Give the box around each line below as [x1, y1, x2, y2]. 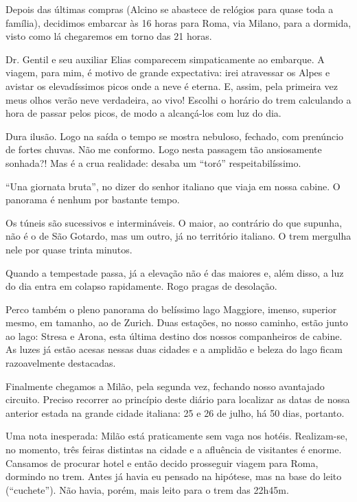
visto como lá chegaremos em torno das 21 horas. [5, 29, 212, 43]
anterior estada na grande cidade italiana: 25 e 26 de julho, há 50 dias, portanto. [5, 405, 345, 420]
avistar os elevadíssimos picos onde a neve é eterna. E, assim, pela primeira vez [5, 78, 338, 93]
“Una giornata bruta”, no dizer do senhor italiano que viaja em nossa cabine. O [5, 179, 341, 193]
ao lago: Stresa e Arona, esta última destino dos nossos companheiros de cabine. [5, 328, 343, 343]
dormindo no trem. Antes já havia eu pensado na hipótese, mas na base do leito [5, 469, 342, 483]
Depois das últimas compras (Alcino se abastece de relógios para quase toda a [5, 2, 334, 16]
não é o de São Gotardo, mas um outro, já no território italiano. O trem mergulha [5, 229, 352, 243]
